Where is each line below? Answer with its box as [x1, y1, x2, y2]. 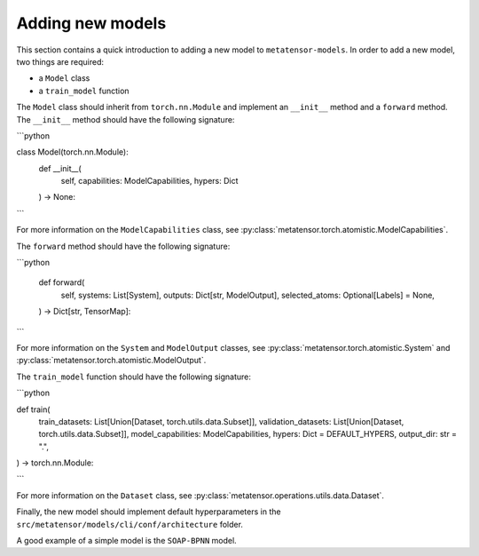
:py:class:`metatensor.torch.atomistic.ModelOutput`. [16, 355, 207, 366]
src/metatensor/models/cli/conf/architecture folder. [16, 519, 244, 529]
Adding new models [16, 13, 167, 33]
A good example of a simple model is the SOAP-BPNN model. [16, 536, 237, 546]
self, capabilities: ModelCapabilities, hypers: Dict [60, 176, 239, 187]
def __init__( [38, 163, 82, 173]
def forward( [38, 277, 85, 288]
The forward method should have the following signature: [16, 241, 231, 251]
